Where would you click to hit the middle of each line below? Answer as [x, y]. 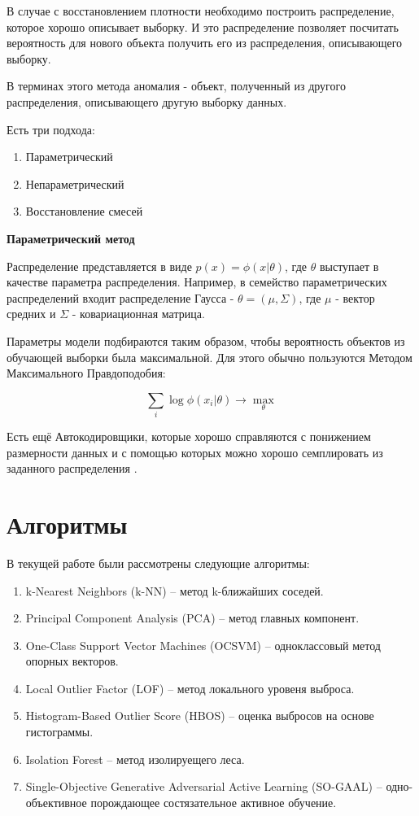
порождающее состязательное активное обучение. [214, 802]
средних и [31, 314]
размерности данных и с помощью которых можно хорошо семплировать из [195, 452]
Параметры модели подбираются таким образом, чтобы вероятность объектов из [206, 340]
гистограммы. [59, 732]
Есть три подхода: [51, 129]
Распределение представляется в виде [99, 266]
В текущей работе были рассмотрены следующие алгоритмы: [158, 563]
